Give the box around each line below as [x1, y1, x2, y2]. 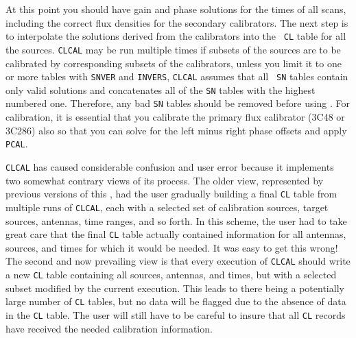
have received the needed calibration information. [5, 321, 213, 335]
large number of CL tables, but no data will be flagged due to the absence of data [5, 294, 346, 309]
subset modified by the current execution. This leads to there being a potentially [5, 280, 344, 295]
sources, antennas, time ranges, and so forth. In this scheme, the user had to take [5, 213, 347, 228]
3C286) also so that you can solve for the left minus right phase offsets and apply [5, 123, 347, 137]
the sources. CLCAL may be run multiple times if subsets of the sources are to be [5, 42, 341, 56]
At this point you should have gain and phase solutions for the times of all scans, [5, 2, 346, 16]
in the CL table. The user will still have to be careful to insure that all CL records [5, 307, 346, 322]
